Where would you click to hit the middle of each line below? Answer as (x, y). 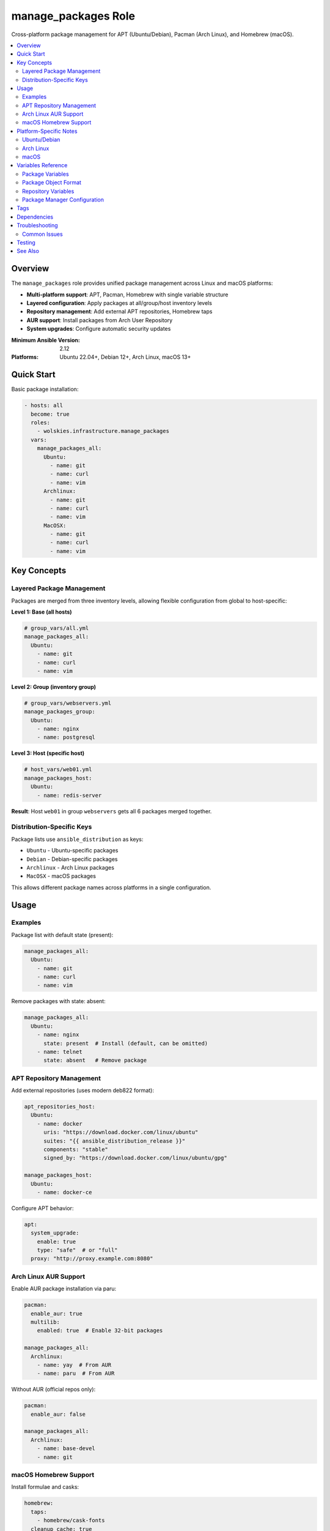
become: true (50, 414)
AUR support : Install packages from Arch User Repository (100, 320)
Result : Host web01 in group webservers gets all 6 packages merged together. (112, 811)
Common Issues (43, 234)
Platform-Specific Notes (47, 131)
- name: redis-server (69, 795)
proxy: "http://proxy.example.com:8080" (92, 1259)
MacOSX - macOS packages (61, 876)
